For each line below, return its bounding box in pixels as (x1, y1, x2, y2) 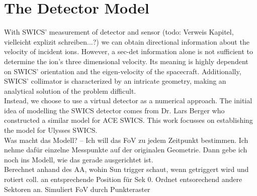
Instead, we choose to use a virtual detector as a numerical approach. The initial (4, 95, 252, 106)
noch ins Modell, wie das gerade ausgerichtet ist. (4, 154, 153, 164)
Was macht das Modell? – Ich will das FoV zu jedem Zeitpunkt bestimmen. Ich (4, 134, 248, 145)
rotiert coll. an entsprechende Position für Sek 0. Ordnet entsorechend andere (4, 174, 242, 184)
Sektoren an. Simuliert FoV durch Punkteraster (4, 183, 150, 194)
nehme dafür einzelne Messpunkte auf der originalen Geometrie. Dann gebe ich (4, 144, 247, 155)
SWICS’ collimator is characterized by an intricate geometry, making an (4, 76, 226, 86)
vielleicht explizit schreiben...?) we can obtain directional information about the (4, 36, 249, 47)
